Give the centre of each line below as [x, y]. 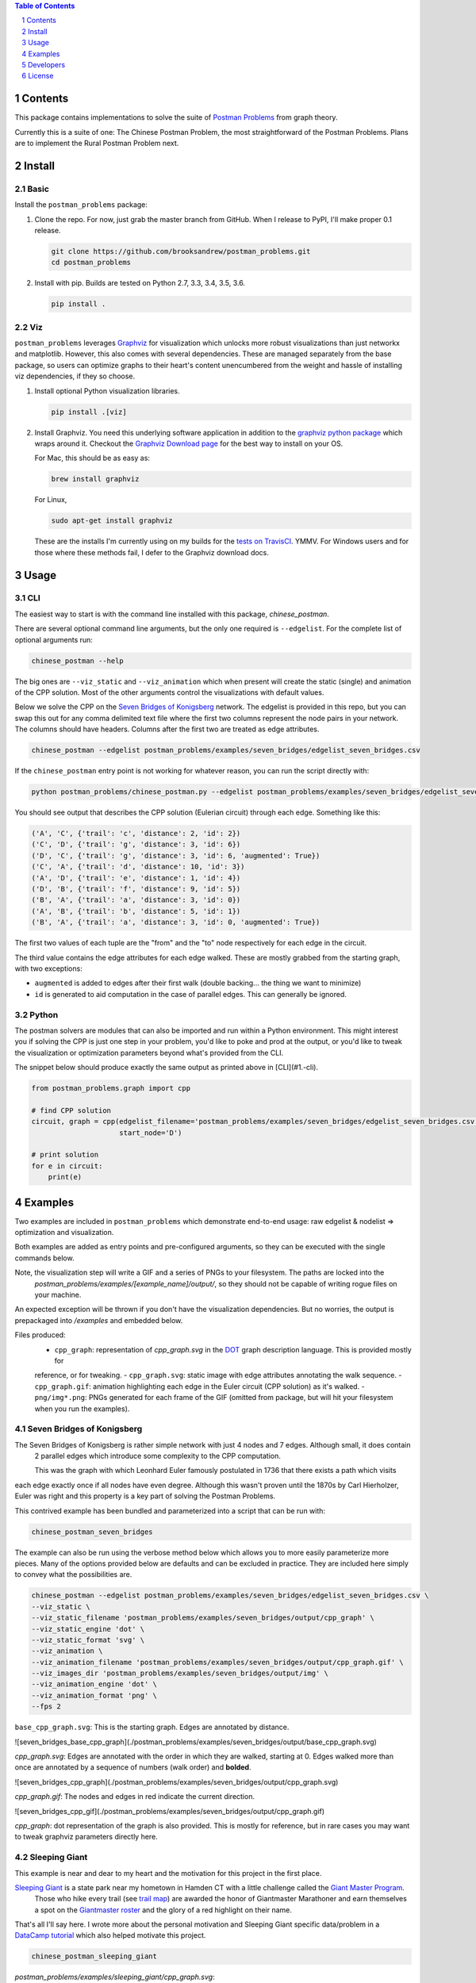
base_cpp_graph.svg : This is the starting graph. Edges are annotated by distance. [152, 1727]
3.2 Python [36, 1015]
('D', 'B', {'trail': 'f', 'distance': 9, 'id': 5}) [136, 889]
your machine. [58, 1295]
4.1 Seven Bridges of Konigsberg [79, 1429]
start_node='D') [151, 1133]
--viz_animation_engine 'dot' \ [94, 1684]
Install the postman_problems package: [81, 205]
